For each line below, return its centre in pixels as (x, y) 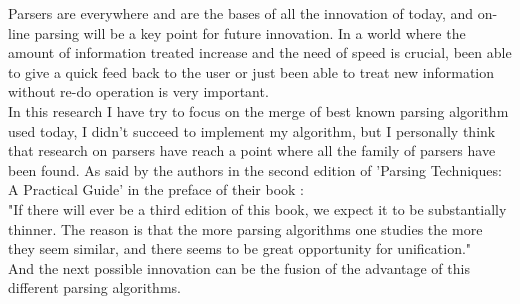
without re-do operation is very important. (138, 91)
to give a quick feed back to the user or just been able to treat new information (251, 71)
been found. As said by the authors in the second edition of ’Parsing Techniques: (255, 169)
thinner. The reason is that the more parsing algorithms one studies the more (245, 228)
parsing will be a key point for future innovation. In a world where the (250, 32)
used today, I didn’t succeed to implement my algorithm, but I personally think (252, 130)
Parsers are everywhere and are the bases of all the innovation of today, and (241, 13)
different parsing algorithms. (94, 287)
